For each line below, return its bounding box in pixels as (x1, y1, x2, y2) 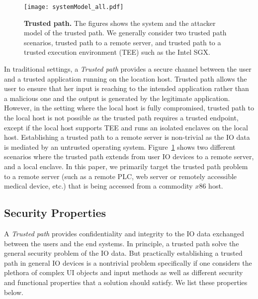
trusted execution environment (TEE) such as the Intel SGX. (24, 47, 210, 57)
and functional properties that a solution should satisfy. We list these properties (4, 277, 248, 287)
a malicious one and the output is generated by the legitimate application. (4, 93, 230, 103)
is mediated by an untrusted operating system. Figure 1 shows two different (4, 141, 236, 152)
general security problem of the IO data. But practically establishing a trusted (4, 248, 243, 258)
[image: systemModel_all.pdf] (24, 3, 124, 10)
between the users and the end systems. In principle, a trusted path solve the (4, 238, 239, 248)
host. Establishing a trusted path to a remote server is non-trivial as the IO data (4, 132, 250, 142)
